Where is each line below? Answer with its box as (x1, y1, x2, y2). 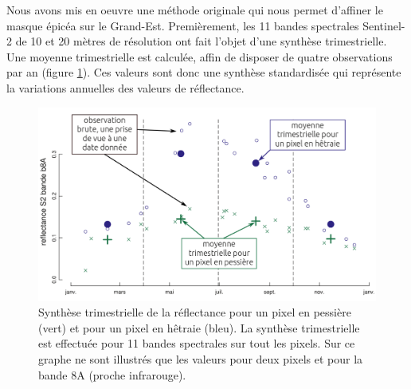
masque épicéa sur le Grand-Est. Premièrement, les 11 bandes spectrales (6, 17, 359, 33)
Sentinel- (362, 17, 405, 33)
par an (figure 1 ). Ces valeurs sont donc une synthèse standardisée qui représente (6, 64, 401, 81)
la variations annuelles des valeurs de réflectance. (6, 79, 245, 96)
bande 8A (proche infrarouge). (38, 366, 186, 383)
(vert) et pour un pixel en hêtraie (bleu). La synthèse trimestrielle (38, 319, 360, 336)
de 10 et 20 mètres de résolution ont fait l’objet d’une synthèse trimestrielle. (15, 33, 387, 49)
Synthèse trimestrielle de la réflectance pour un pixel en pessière (38, 304, 351, 320)
